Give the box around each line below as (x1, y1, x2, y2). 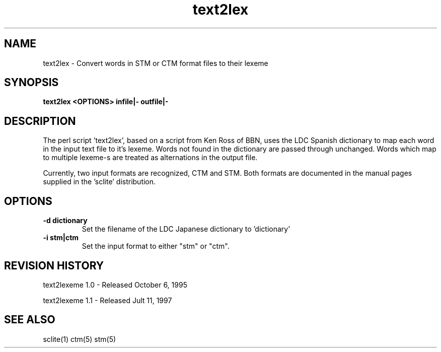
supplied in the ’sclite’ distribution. (43, 177, 156, 186)
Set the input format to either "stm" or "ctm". (82, 242, 230, 251)
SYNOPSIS (4, 76, 59, 89)
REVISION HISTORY (4, 259, 104, 272)
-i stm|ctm (43, 233, 79, 242)
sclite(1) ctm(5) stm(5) (43, 334, 116, 343)
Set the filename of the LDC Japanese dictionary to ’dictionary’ (82, 225, 290, 234)
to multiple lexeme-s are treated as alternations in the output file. (43, 153, 258, 162)
